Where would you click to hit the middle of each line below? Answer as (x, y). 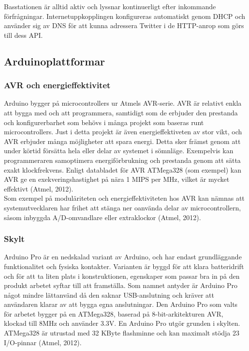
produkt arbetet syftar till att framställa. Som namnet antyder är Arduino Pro (121, 285)
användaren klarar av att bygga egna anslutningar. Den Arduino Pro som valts (121, 304)
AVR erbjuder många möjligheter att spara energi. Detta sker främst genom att (122, 141)
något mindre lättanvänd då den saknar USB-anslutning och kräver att (109, 295)
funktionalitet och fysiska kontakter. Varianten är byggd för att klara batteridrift (124, 266)
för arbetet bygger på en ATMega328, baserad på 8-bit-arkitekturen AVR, (114, 313)
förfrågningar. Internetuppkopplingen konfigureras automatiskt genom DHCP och (125, 16)
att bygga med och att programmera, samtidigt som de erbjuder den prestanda (121, 112)
